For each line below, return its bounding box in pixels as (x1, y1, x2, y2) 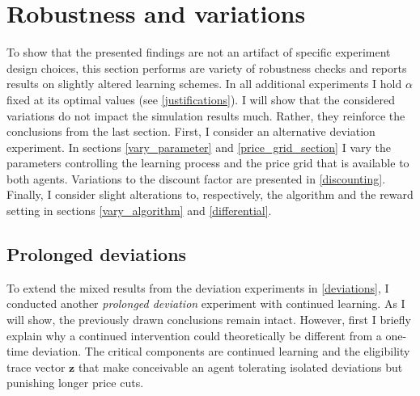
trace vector (6, 358, 66, 375)
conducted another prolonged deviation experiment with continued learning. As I (6, 295, 405, 312)
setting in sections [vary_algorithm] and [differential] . (6, 202, 272, 219)
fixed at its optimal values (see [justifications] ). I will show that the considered (6, 91, 396, 107)
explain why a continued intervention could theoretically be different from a (6, 326, 382, 343)
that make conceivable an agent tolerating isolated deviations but (78, 358, 403, 375)
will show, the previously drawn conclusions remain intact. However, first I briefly (6, 311, 411, 328)
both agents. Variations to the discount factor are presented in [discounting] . (6, 170, 386, 187)
